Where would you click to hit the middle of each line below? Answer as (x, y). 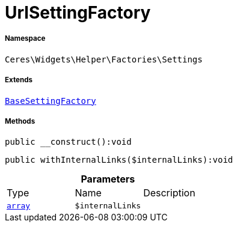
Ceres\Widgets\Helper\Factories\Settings (104, 59)
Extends (19, 80)
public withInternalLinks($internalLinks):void (119, 160)
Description (169, 193)
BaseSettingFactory (51, 101)
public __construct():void (68, 142)
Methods (20, 121)
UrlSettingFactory (78, 13)
